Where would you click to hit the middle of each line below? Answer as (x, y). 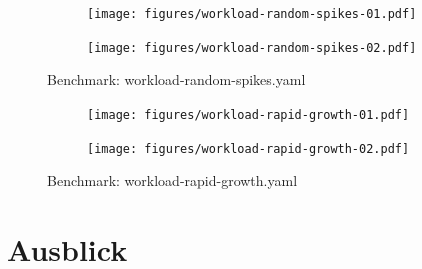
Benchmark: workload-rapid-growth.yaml (172, 180)
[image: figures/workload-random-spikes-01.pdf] (252, 14)
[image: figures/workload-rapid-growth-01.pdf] (248, 114)
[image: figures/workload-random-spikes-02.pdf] (252, 47)
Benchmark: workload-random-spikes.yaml (176, 79)
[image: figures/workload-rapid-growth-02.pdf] (248, 148)
